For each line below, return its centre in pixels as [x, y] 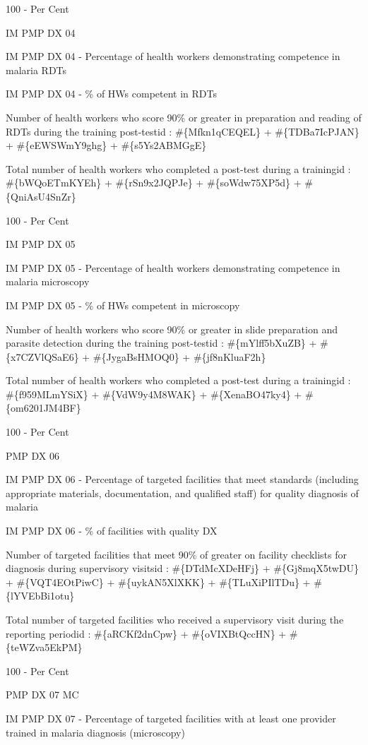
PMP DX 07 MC [42, 695]
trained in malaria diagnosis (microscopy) [95, 732]
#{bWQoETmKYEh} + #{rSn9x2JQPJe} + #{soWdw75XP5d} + [154, 183]
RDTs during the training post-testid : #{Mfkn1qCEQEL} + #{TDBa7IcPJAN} [183, 131]
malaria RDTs [36, 70]
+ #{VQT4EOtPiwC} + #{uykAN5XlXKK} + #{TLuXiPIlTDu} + [158, 582]
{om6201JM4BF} [43, 408]
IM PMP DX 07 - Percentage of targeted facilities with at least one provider [171, 718]
